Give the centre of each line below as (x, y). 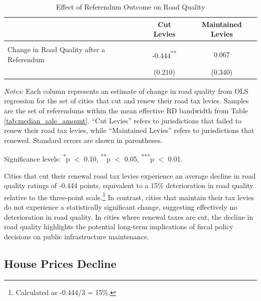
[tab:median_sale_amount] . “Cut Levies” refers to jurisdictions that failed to (123, 120)
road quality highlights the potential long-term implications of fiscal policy (119, 227)
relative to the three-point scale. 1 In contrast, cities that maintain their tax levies (129, 196)
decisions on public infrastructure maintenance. (77, 236)
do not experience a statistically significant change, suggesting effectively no (121, 207)
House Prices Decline (60, 263)
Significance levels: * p (37, 158)
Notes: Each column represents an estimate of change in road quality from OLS (126, 91)
